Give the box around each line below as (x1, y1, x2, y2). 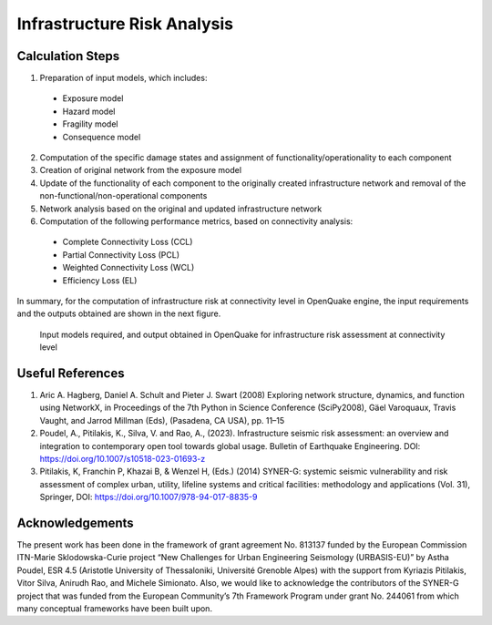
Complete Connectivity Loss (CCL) (62, 237, 193, 248)
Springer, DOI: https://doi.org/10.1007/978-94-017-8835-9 (39, 492, 258, 503)
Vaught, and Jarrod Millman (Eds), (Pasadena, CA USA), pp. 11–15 (39, 415, 285, 425)
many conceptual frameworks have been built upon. (16, 602, 213, 614)
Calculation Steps (16, 48, 120, 64)
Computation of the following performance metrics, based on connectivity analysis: (39, 215, 354, 227)
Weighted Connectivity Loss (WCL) (62, 262, 195, 273)
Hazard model (62, 106, 116, 117)
